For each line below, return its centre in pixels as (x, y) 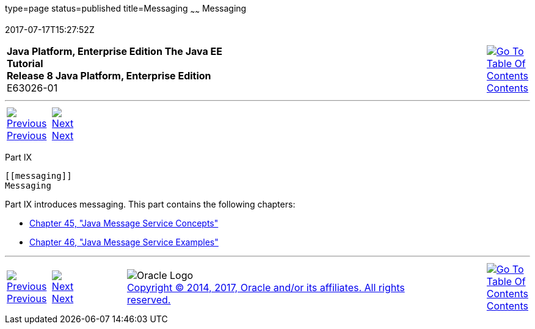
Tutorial (25, 63)
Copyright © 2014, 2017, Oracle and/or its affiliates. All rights (266, 287)
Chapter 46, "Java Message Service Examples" (124, 242)
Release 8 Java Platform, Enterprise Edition (109, 75)
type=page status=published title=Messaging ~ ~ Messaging (126, 9)
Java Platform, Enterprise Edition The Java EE (115, 51)
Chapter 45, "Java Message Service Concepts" (124, 223)
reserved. (149, 299)
